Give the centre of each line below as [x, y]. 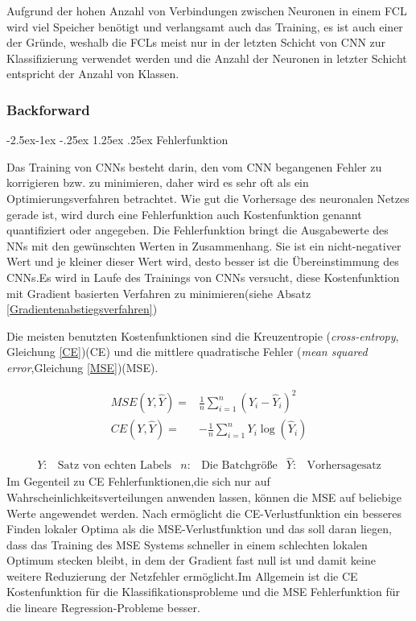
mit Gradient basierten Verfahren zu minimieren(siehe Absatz [159, 293]
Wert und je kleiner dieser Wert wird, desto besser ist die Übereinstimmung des [203, 261]
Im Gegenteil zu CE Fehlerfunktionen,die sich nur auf [138, 481]
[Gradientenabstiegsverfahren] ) [82, 309]
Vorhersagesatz [344, 466]
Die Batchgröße [239, 466]
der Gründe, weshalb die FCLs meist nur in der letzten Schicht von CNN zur [196, 42]
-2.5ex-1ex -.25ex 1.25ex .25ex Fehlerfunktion [117, 140]
